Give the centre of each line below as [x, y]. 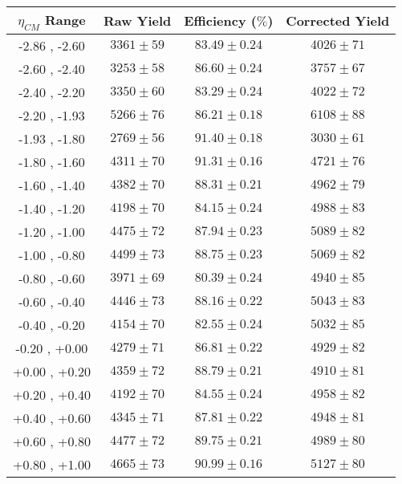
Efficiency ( [220, 21]
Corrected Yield [338, 21]
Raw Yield [137, 21]
